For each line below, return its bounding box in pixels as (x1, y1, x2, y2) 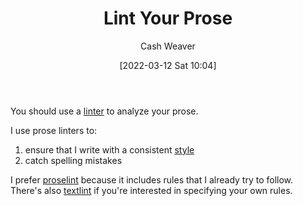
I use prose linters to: (10, 124, 98, 136)
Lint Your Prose (103, 7, 233, 30)
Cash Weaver (140, 40, 196, 52)
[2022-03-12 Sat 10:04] (119, 59, 217, 71)
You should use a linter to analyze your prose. (10, 105, 199, 117)
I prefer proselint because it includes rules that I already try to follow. (10, 173, 294, 186)
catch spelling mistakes (24, 154, 123, 166)
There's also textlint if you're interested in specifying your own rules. (10, 184, 293, 196)
